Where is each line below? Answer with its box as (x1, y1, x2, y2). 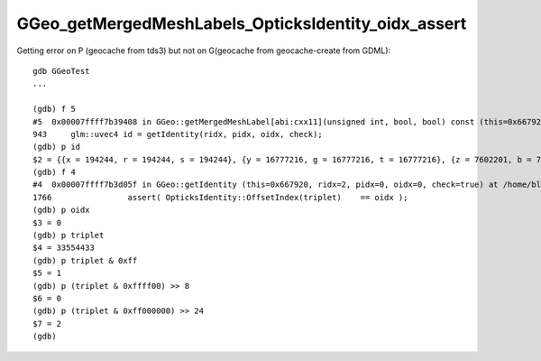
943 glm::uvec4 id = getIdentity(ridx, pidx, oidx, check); (32, 129, 324, 139)
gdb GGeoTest (32, 66, 90, 76)
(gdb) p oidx (32, 205, 90, 216)
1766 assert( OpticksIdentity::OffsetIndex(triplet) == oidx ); (32, 192, 408, 202)
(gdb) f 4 (32, 167, 76, 178)
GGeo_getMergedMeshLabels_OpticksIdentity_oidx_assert (16, 14, 467, 33)
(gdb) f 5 (32, 104, 76, 115)
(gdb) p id (32, 142, 81, 153)
